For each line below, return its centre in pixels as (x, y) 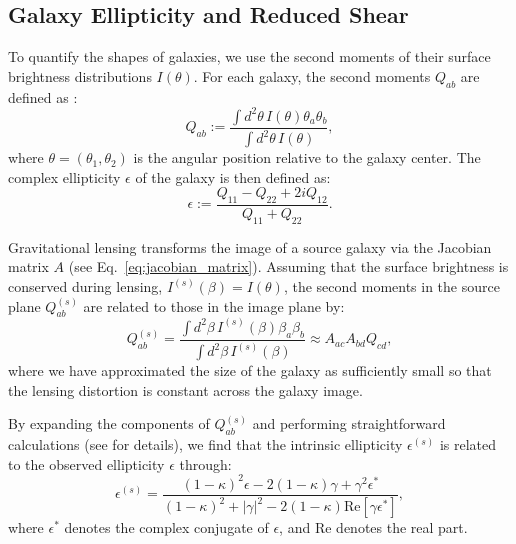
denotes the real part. (402, 527)
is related (467, 443)
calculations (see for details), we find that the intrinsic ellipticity (205, 443)
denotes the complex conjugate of (166, 527)
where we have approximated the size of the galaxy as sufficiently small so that (250, 370)
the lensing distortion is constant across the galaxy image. (185, 389)
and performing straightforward (349, 423)
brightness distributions (80, 75)
